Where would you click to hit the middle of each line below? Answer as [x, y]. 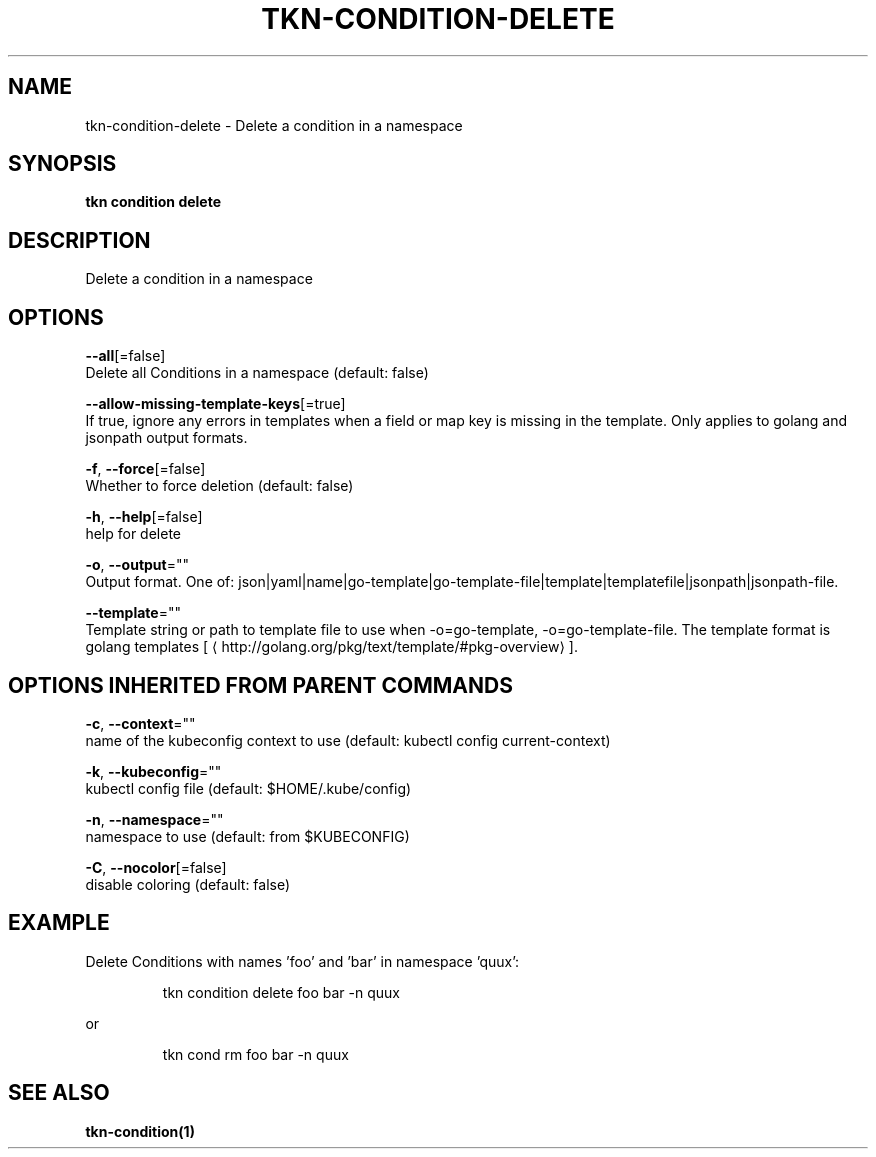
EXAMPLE [59, 923]
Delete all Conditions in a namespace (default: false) [257, 373]
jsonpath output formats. [166, 438]
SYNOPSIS [62, 164]
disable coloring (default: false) [188, 884]
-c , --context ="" [140, 723]
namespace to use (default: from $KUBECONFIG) [247, 836]
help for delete [133, 534]
